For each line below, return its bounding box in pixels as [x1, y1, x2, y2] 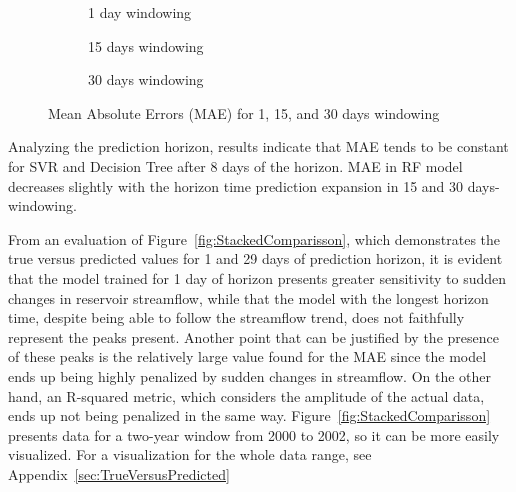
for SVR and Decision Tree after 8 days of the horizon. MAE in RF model [8, 155, 463, 176]
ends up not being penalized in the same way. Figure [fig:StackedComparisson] [8, 405, 491, 426]
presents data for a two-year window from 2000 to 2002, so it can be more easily [8, 424, 500, 445]
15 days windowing [88, 35, 204, 56]
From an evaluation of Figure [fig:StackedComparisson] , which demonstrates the [8, 228, 501, 249]
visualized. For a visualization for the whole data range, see [8, 444, 372, 465]
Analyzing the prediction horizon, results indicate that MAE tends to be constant [8, 136, 509, 157]
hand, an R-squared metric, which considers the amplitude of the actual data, [8, 385, 485, 406]
